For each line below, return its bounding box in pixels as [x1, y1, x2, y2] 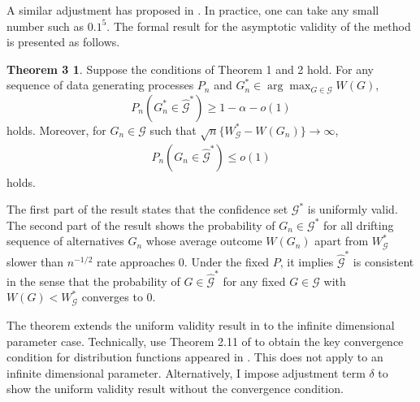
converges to [81, 288, 143, 305]
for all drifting [323, 216, 394, 233]
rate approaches [96, 253, 175, 270]
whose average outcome [145, 232, 262, 249]
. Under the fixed [184, 253, 270, 270]
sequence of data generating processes [6, 76, 194, 93]
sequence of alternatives [6, 232, 124, 249]
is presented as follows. [6, 33, 120, 50]
